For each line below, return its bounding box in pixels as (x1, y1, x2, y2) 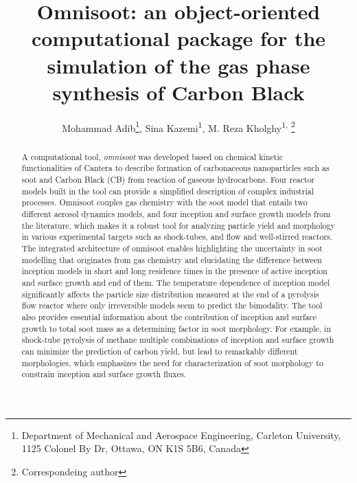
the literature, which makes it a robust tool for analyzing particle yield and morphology (21, 219, 335, 231)
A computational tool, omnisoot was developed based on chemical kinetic (21, 150, 284, 162)
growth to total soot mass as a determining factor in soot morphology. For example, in (21, 322, 331, 334)
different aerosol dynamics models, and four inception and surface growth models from (21, 208, 331, 220)
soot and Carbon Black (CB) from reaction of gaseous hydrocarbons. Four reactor (21, 174, 315, 186)
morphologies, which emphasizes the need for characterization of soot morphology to (21, 357, 323, 368)
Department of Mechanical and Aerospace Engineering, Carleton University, (21, 427, 341, 442)
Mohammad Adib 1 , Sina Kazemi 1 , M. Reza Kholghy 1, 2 (62, 118, 295, 135)
